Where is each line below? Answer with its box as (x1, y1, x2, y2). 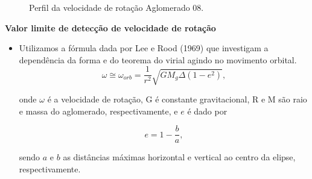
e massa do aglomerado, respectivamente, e (19, 104, 178, 117)
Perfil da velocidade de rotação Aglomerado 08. (29, 1, 204, 13)
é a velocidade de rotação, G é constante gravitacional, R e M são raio (47, 93, 307, 105)
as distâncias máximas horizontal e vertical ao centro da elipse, (63, 151, 296, 163)
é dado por (187, 104, 228, 117)
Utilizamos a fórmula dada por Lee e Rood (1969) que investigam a (19, 42, 269, 54)
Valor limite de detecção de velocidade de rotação (5, 21, 216, 34)
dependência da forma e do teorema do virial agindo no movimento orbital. (19, 53, 297, 66)
